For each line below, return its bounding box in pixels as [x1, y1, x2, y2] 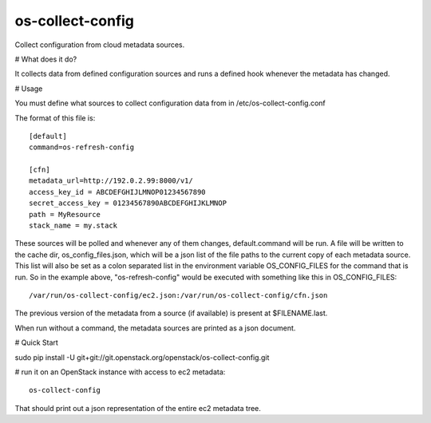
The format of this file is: [14, 113, 96, 123]
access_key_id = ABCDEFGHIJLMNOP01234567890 [29, 188, 207, 196]
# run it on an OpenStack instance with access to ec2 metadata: [14, 367, 226, 377]
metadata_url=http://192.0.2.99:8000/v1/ [29, 176, 193, 185]
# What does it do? [14, 54, 77, 64]
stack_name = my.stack [29, 221, 118, 231]
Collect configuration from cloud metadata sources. [14, 40, 185, 49]
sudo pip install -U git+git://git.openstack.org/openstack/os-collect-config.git [14, 352, 270, 362]
